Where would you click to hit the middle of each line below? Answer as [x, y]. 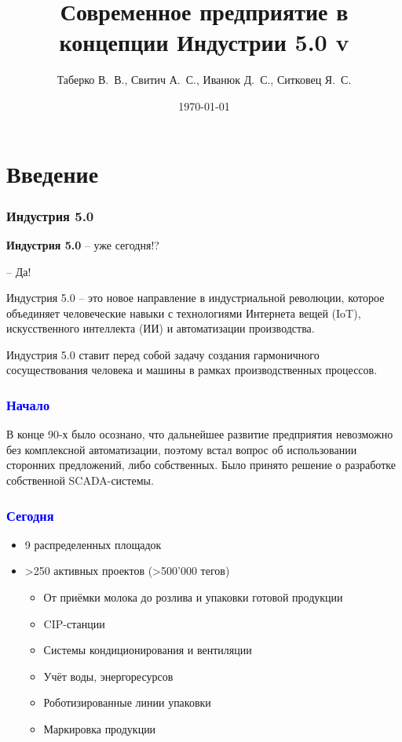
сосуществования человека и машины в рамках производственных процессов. [192, 370]
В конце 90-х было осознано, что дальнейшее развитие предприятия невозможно [200, 434]
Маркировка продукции [100, 729]
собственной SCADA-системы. [80, 480]
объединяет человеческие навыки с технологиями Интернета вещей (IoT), [184, 313]
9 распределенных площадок [93, 544]
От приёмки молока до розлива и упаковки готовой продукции [193, 597]
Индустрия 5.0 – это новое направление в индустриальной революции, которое [196, 298]
